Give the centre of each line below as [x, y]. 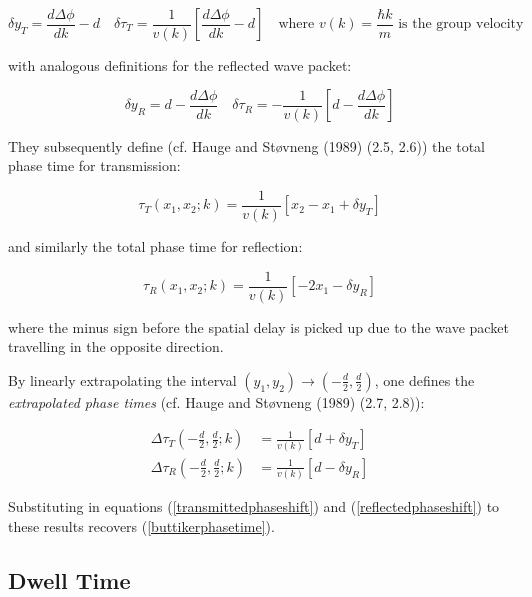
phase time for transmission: [94, 165]
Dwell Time [69, 579]
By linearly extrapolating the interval [122, 379]
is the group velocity [461, 24]
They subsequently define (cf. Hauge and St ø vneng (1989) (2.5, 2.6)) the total [246, 145]
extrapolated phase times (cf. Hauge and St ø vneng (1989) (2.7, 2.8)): [216, 401]
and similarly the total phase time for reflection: [155, 246]
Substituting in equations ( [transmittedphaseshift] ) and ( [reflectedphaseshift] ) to [254, 506]
